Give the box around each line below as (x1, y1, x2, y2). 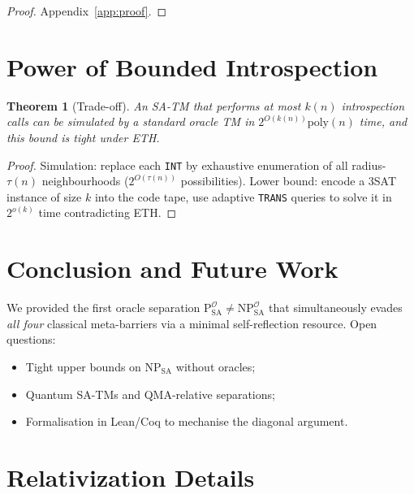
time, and (359, 113, 408, 130)
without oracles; (175, 357, 256, 375)
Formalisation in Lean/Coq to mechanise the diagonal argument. (25, 413, 348, 430)
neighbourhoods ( (41, 172, 129, 189)
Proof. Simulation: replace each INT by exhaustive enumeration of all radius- (6, 156, 386, 173)
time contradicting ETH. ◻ (38, 204, 177, 221)
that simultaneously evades (269, 299, 403, 316)
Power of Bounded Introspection (6, 50, 378, 83)
